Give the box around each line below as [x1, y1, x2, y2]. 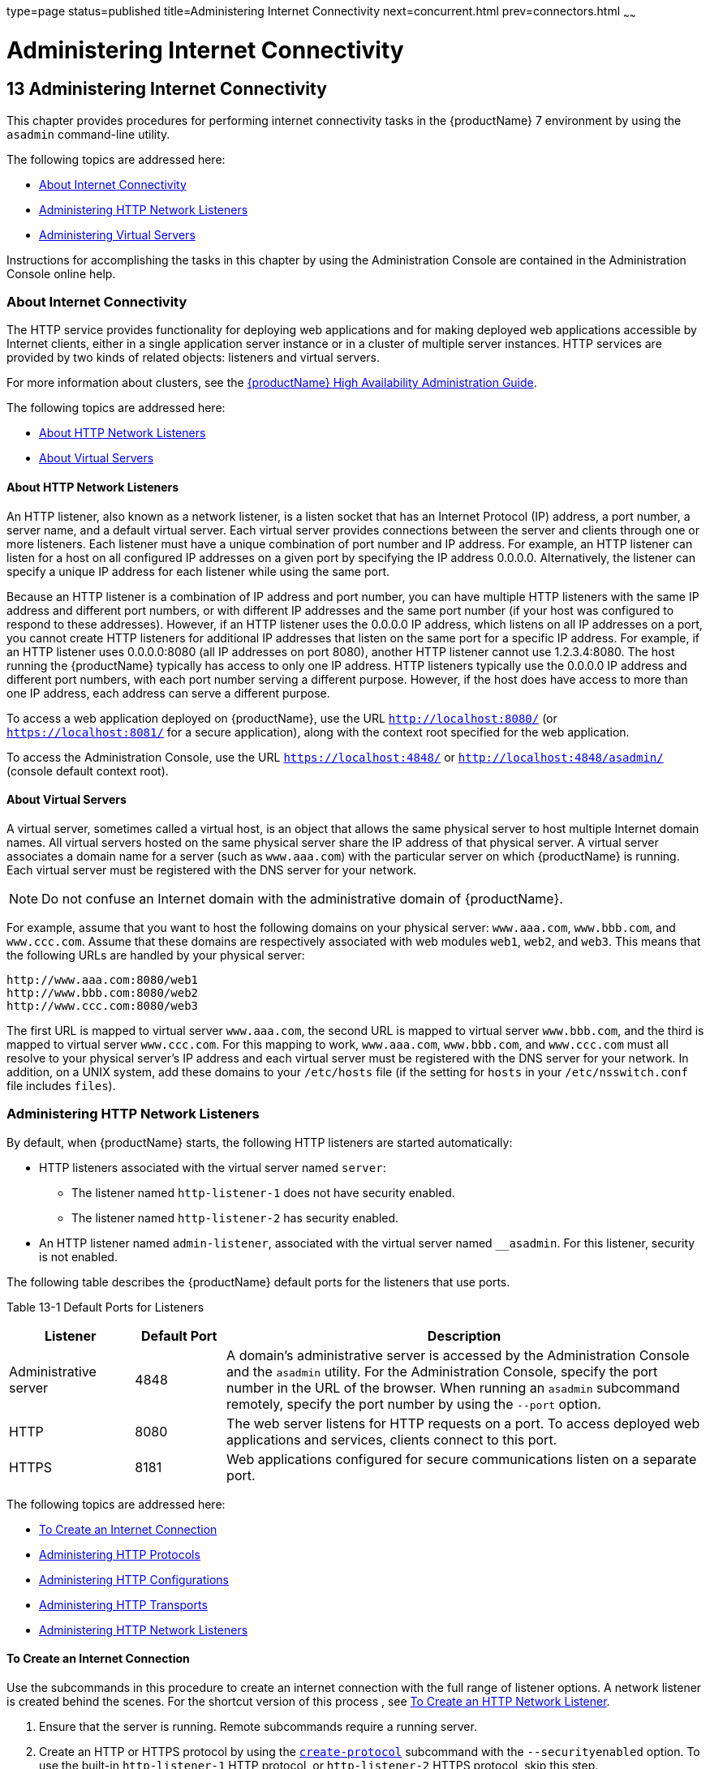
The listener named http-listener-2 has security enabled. [71, 1210, 399, 1225]
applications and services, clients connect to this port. [226, 1431, 557, 1448]
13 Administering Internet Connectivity [6, 79, 327, 100]
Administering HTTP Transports [39, 1597, 208, 1612]
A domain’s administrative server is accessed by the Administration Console [226, 1346, 690, 1363]
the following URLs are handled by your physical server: [6, 947, 305, 962]
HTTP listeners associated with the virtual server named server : [39, 1160, 386, 1174]
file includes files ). [6, 1078, 116, 1093]
